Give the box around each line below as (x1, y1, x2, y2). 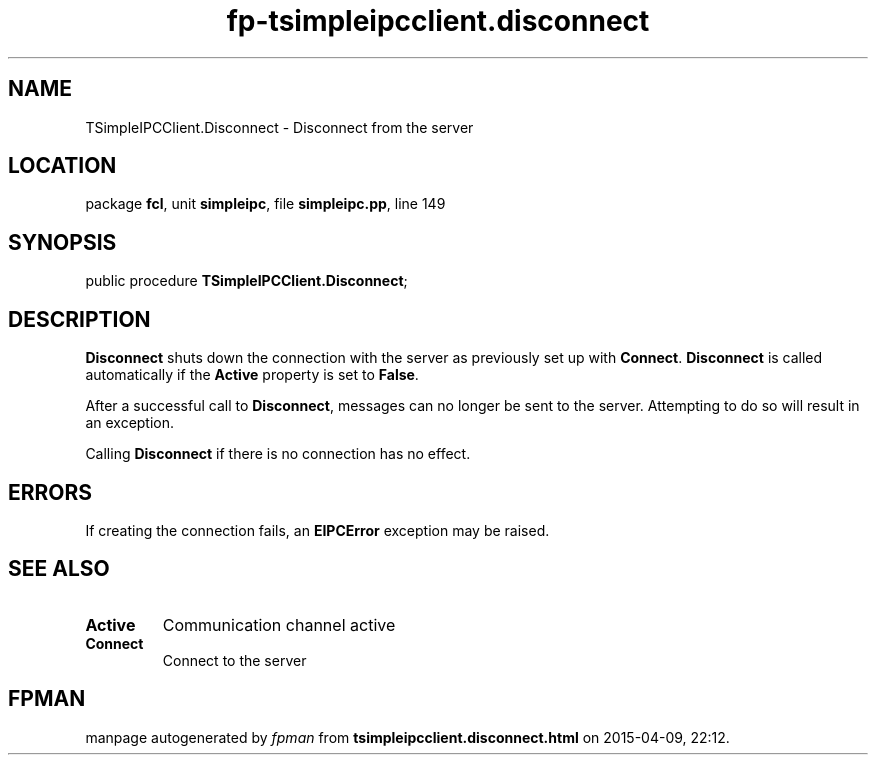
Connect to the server (162, 651, 307, 669)
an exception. (85, 414, 175, 432)
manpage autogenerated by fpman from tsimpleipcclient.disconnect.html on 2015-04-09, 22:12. (85, 728, 730, 746)
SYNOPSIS (8, 229, 117, 255)
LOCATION (8, 153, 117, 179)
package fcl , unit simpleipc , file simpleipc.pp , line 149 (85, 195, 446, 213)
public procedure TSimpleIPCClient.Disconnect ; (85, 272, 408, 290)
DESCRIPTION (8, 306, 151, 332)
